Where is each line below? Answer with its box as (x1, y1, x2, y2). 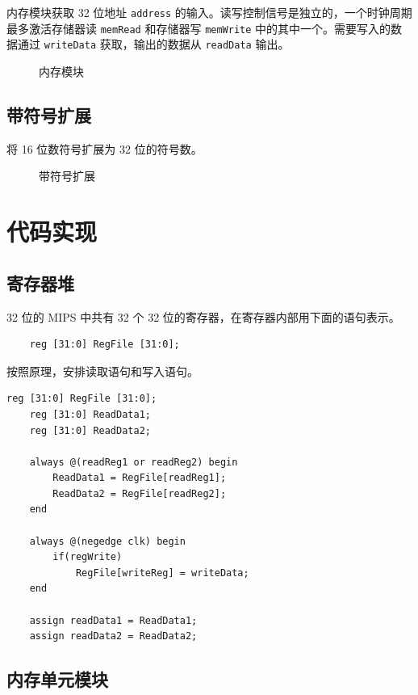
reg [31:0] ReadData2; (29, 424, 151, 436)
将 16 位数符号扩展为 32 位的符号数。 (6, 140, 203, 157)
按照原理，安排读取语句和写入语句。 (6, 362, 199, 379)
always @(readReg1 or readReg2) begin (29, 456, 238, 468)
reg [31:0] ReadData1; (29, 408, 151, 420)
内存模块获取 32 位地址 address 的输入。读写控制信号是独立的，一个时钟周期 (6, 4, 412, 20)
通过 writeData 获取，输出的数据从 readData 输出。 (17, 36, 290, 53)
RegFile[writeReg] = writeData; (75, 567, 249, 579)
